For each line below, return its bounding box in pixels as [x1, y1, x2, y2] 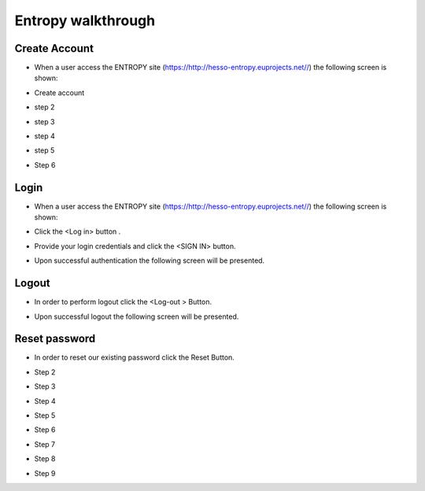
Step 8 [34, 454, 56, 463]
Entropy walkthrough [14, 12, 156, 29]
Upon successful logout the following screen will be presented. [34, 312, 239, 321]
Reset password [14, 332, 96, 345]
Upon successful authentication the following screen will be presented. [34, 256, 265, 265]
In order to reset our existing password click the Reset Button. [34, 353, 235, 362]
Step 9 [34, 468, 56, 478]
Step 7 [34, 439, 56, 449]
